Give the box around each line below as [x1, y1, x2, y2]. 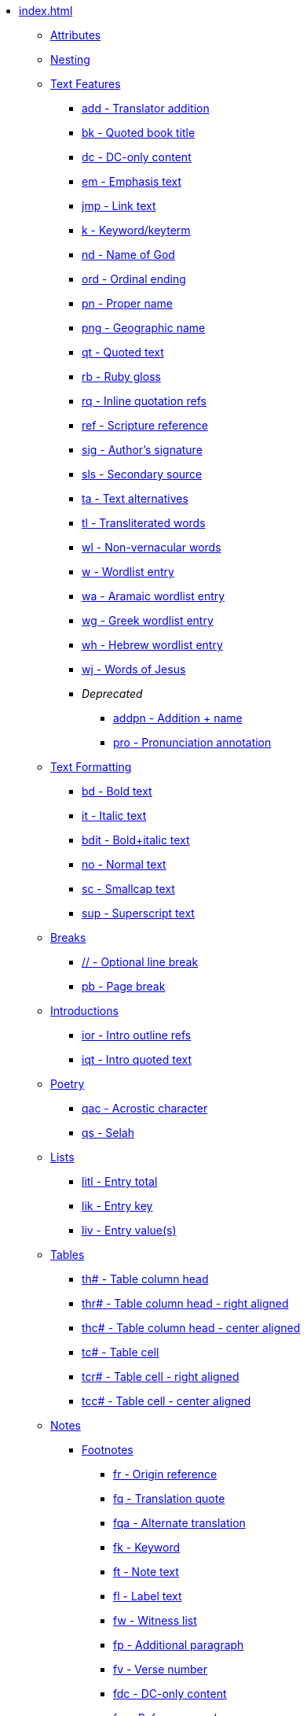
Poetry [50, 1077, 85, 1090]
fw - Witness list [113, 1614, 197, 1627]
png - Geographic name [82, 321, 206, 334]
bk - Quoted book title [82, 126, 196, 139]
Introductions [50, 1004, 119, 1017]
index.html [19, 4, 73, 17]
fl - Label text [113, 1589, 182, 1603]
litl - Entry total [82, 1175, 158, 1188]
